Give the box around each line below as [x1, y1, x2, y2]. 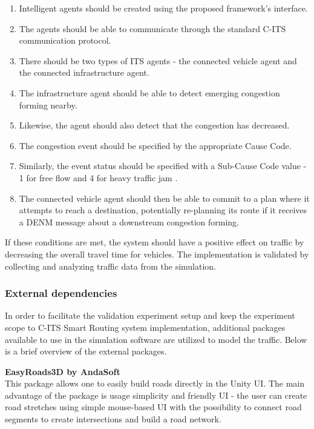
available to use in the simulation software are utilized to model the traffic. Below [5, 333, 307, 345]
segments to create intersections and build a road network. [5, 413, 221, 425]
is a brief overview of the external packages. [5, 345, 167, 358]
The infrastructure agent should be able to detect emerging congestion [19, 86, 280, 99]
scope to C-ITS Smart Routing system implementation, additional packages [5, 321, 286, 333]
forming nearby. [19, 98, 77, 111]
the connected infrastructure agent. [19, 66, 149, 79]
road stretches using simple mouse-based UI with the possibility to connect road [5, 401, 302, 413]
